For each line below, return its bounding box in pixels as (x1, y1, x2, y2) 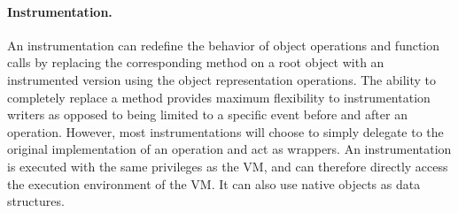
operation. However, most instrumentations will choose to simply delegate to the (7, 122, 444, 141)
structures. (7, 192, 65, 210)
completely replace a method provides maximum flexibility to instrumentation (7, 87, 431, 106)
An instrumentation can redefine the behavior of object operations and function (7, 35, 440, 54)
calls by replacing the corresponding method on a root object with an (7, 53, 384, 72)
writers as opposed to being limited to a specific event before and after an (7, 105, 408, 124)
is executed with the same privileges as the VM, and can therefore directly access (7, 156, 448, 175)
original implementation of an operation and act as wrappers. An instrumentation (7, 140, 452, 158)
